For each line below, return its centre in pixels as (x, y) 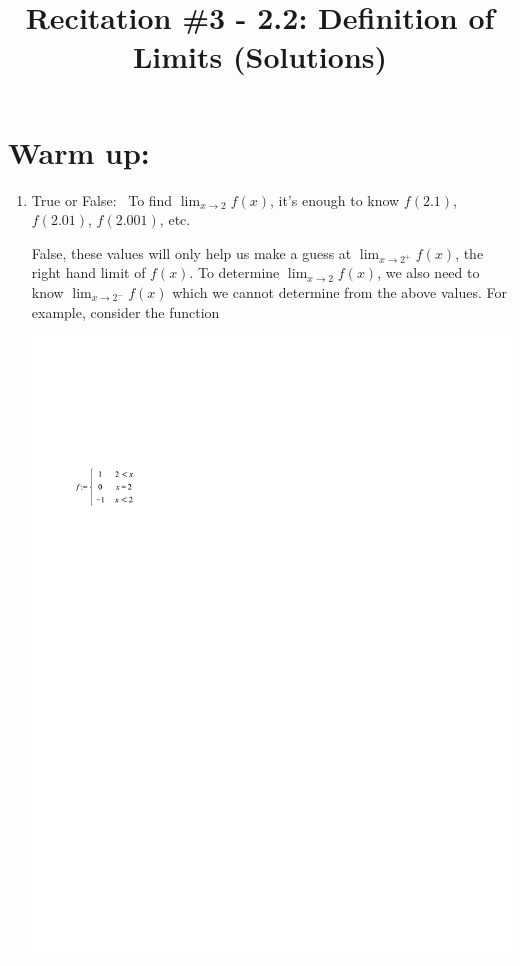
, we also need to (428, 272)
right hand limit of (88, 272)
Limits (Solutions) (260, 56)
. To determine (234, 272)
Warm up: (79, 151)
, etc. (175, 219)
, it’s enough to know (335, 199)
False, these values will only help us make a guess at (191, 252)
